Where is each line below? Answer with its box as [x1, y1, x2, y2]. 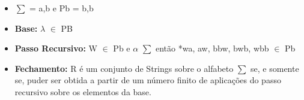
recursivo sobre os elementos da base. [14, 85, 151, 98]
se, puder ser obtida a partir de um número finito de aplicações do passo [14, 74, 281, 86]
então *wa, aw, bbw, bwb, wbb [155, 42, 269, 54]
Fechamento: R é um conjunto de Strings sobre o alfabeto [14, 62, 234, 74]
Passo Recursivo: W [14, 42, 97, 54]
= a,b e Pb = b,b [29, 2, 94, 14]
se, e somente [251, 62, 299, 74]
